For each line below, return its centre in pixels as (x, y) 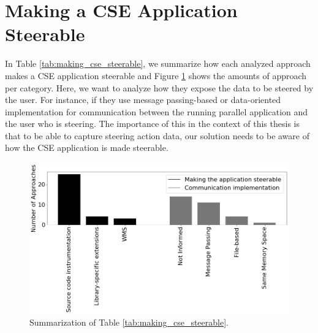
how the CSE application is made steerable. (87, 147)
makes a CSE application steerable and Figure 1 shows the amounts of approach (156, 75)
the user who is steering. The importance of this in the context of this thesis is (152, 124)
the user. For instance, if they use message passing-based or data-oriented (143, 100)
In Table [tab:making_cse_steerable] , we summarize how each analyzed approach (158, 63)
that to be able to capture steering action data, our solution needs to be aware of (157, 135)
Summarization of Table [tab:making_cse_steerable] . (129, 322)
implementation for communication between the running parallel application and (157, 111)
